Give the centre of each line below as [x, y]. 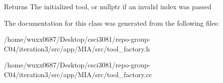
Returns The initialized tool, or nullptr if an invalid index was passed [108, 6]
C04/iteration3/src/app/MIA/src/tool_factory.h [77, 48]
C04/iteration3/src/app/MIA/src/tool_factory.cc [78, 74]
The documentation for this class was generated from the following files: [112, 23]
